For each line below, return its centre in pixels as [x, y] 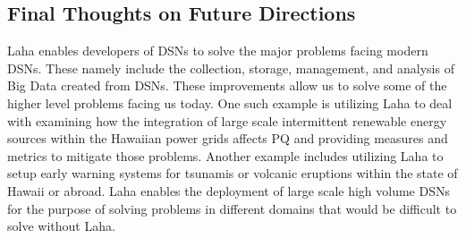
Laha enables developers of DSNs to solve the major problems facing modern [218, 51]
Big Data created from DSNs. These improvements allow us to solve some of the [227, 85]
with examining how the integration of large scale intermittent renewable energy [227, 120]
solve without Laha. [61, 226]
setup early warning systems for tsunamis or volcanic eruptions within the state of [233, 173]
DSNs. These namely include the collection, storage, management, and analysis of [231, 68]
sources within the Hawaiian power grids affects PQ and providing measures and [228, 138]
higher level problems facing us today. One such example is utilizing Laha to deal [230, 102]
